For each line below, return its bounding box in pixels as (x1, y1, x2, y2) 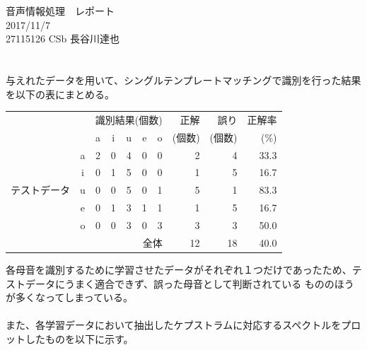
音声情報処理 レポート (6, 4, 115, 18)
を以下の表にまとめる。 (6, 86, 115, 101)
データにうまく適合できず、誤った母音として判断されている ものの (25, 276, 334, 291)
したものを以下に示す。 (25, 331, 134, 346)
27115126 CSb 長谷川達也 (6, 31, 120, 46)
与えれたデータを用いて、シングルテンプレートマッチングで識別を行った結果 (6, 72, 361, 87)
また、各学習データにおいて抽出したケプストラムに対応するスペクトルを (6, 317, 342, 332)
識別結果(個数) (95, 112, 163, 127)
